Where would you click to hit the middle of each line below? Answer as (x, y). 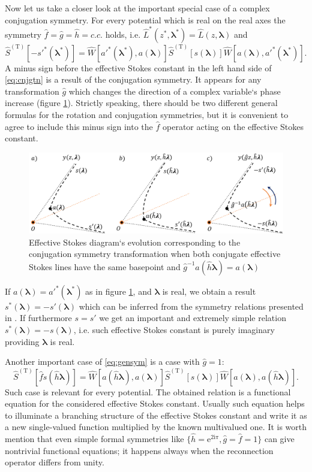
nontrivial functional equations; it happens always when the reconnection (139, 450)
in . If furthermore (38, 318)
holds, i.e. (123, 34)
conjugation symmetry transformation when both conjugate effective (155, 254)
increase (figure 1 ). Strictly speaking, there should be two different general (141, 103)
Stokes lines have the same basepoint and (105, 266)
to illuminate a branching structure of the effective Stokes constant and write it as (156, 415)
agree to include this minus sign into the (79, 126)
